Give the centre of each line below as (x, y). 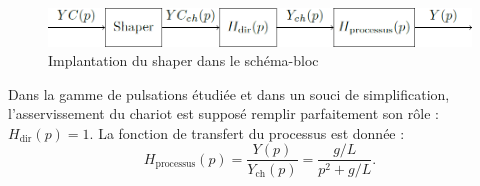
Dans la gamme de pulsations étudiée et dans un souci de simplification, (229, 93)
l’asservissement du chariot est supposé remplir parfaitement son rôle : (223, 113)
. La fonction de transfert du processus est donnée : (247, 132)
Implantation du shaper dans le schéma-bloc (183, 60)
